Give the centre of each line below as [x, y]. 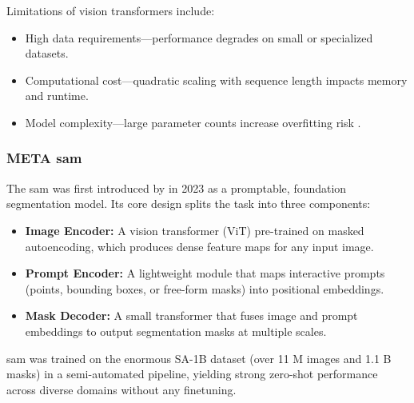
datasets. [47, 53]
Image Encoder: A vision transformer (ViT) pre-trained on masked [195, 230]
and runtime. [57, 96]
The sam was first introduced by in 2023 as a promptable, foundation [177, 188]
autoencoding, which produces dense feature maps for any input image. [199, 246]
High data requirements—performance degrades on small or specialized [199, 37]
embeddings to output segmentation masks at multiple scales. [176, 331]
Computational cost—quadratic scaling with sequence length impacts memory [216, 80]
